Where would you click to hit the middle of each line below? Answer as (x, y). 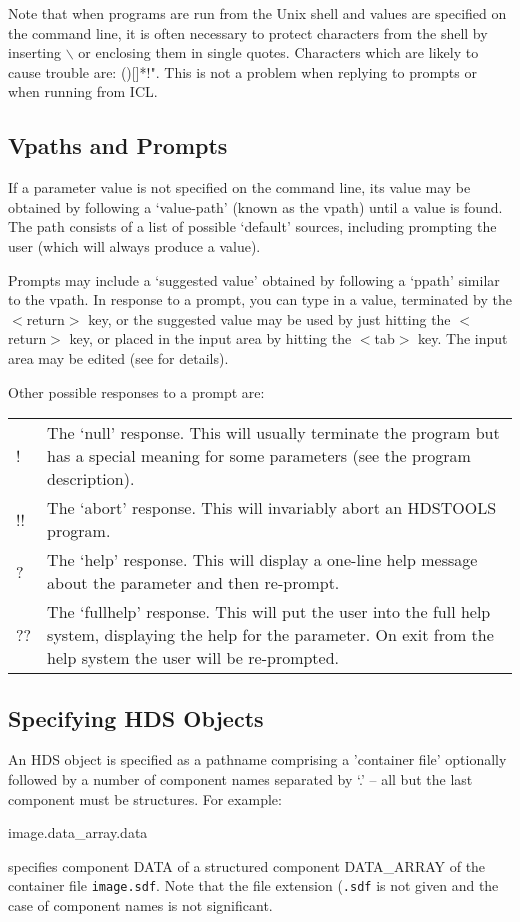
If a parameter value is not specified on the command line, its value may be (239, 187)
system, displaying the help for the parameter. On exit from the (270, 635)
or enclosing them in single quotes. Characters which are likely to (278, 52)
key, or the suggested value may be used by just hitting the (269, 318)
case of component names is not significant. (140, 904)
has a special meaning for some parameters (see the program (259, 456)
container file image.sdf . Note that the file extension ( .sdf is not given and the (253, 885)
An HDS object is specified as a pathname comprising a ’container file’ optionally (257, 759)
